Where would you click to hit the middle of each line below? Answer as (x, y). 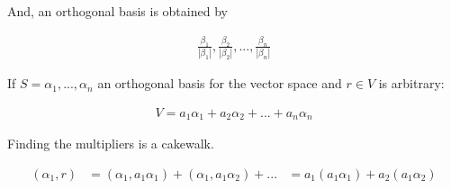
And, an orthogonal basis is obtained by (117, 11)
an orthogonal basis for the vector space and (220, 83)
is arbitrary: (411, 83)
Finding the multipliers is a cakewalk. (111, 144)
